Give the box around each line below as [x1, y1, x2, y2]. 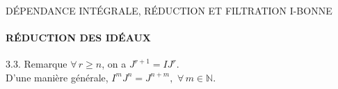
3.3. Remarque [6, 57, 67, 71]
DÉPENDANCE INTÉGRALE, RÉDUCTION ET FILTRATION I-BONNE [6, 3, 332, 17]
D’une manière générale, [6, 70, 108, 84]
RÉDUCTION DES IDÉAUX [6, 30, 151, 45]
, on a [102, 57, 127, 71]
